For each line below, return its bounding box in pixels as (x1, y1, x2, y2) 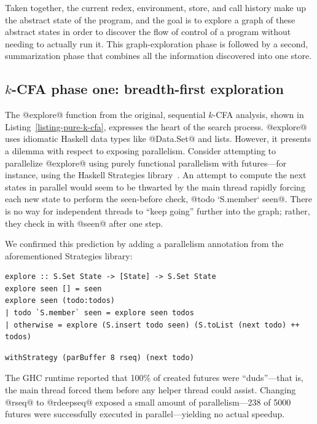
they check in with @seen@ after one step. (5, 216, 163, 229)
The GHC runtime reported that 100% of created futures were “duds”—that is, (5, 371, 303, 384)
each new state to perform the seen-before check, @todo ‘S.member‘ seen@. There (5, 192, 313, 205)
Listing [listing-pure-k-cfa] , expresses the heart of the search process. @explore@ (5, 120, 307, 133)
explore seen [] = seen (5, 284, 102, 293)
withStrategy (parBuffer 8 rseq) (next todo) (5, 353, 194, 362)
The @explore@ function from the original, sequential (5, 108, 206, 121)
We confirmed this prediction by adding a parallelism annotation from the (5, 237, 284, 250)
